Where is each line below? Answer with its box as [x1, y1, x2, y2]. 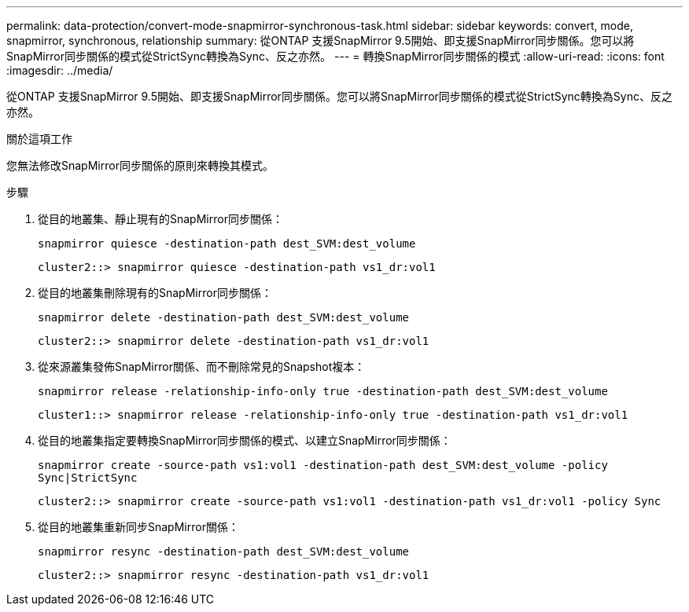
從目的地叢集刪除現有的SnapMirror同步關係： [38, 286, 272, 299]
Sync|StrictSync [38, 471, 138, 484]
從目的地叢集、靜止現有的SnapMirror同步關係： [38, 212, 283, 225]
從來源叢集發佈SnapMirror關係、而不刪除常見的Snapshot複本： [38, 360, 366, 373]
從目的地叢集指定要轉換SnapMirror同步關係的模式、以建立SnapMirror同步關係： [38, 434, 451, 447]
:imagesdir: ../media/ [6, 64, 113, 77]
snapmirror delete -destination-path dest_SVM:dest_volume [38, 311, 410, 324]
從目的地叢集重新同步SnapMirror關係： [38, 520, 239, 533]
